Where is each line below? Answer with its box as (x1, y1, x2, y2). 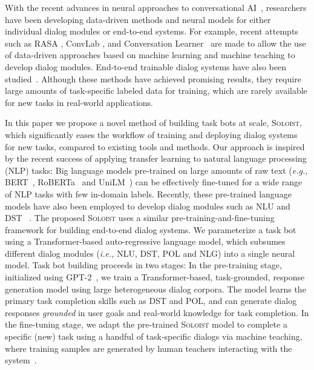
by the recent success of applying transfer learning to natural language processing (5, 152, 307, 165)
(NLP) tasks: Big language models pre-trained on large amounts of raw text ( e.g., (5, 164, 308, 176)
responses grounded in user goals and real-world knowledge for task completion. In (5, 306, 309, 319)
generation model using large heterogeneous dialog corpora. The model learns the (5, 282, 306, 295)
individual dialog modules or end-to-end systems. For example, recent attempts (5, 25, 298, 38)
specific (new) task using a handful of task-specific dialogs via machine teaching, (5, 330, 303, 343)
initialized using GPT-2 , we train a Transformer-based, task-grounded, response (5, 271, 305, 283)
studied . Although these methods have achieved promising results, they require (5, 72, 301, 85)
